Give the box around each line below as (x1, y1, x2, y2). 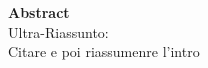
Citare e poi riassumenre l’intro (8, 41, 200, 62)
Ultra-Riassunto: (8, 21, 109, 42)
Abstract (8, 2, 70, 22)
